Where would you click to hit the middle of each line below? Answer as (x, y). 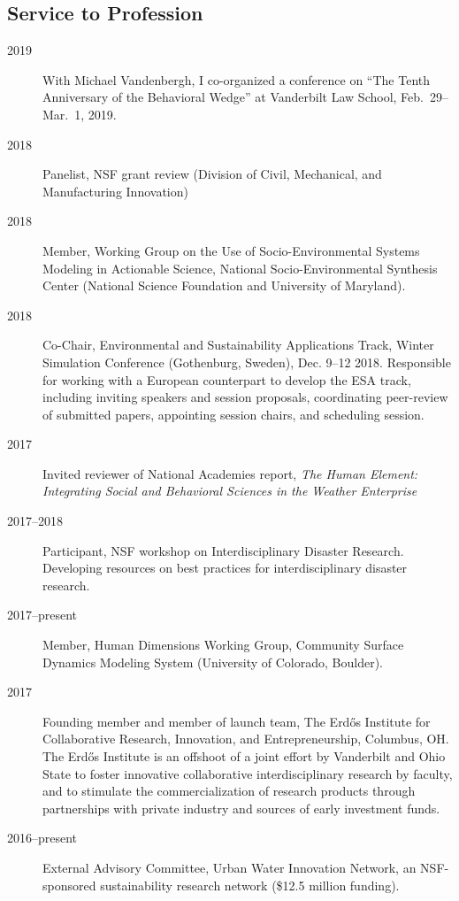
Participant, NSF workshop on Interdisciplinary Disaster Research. (223, 550)
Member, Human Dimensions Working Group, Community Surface (223, 645)
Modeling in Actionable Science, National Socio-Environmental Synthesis (240, 268)
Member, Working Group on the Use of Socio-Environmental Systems (231, 250)
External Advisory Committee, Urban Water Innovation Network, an (229, 867)
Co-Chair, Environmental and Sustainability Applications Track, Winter (238, 345)
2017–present (42, 615)
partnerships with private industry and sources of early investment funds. (241, 808)
